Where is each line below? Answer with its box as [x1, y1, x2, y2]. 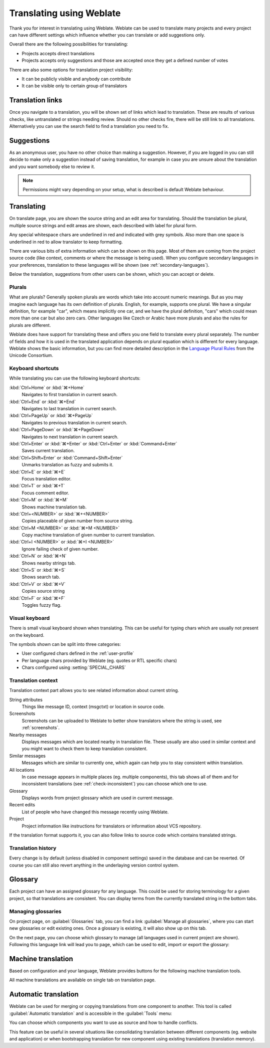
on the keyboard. [9, 632, 44, 638]
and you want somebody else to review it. [9, 163, 95, 169]
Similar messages [9, 753, 46, 759]
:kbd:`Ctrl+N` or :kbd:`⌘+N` [9, 553, 67, 559]
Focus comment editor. [21, 489, 69, 496]
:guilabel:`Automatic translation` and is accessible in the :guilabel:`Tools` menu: [9, 1010, 172, 1016]
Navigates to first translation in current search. [21, 392, 117, 398]
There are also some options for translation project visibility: [9, 67, 133, 73]
